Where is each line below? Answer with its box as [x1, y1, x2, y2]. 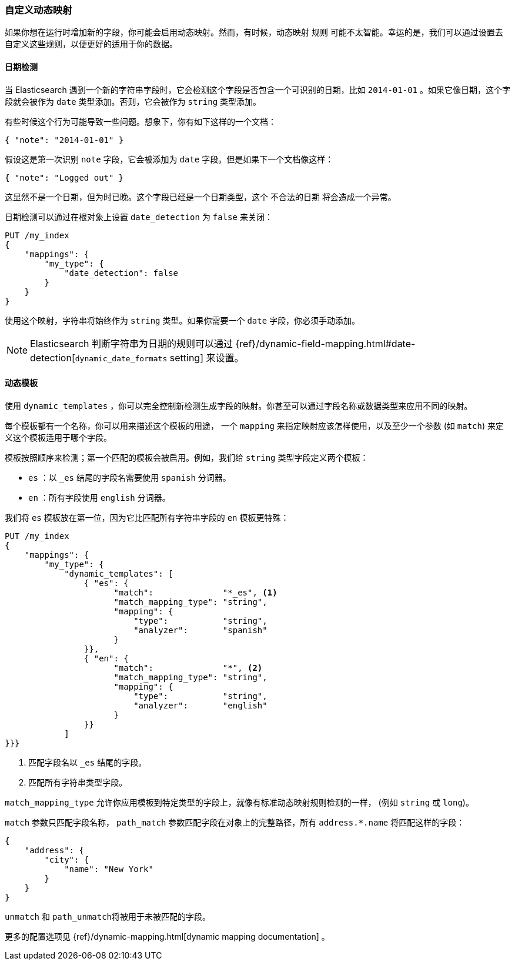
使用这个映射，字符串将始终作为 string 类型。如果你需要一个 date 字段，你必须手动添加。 [5, 315, 360, 325]
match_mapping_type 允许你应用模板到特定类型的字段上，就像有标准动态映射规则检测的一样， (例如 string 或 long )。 [5, 797, 474, 807]
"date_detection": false [64, 268, 179, 278]
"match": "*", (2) [113, 663, 263, 673]
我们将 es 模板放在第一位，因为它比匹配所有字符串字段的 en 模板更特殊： [5, 512, 289, 523]
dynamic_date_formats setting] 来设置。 [75, 351, 244, 364]
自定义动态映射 [5, 4, 72, 16]
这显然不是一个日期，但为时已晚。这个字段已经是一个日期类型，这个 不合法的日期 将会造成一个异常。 [5, 191, 396, 202]
